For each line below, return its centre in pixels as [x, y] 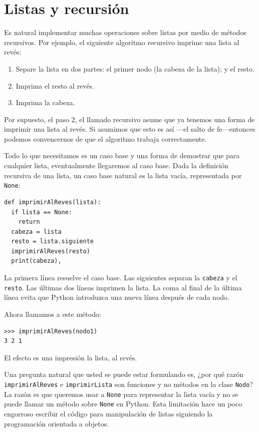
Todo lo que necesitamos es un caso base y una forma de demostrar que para [122, 155]
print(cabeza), [36, 261]
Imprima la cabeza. [45, 102]
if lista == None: [42, 212]
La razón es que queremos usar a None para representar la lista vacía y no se [121, 394]
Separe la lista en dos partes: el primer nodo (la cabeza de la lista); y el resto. [135, 68]
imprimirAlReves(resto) [51, 251]
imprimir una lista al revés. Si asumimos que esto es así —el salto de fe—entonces [130, 129]
